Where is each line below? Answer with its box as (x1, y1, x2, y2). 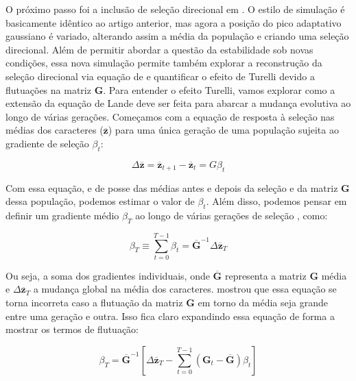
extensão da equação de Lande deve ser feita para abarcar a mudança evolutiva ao (5, 96, 351, 110)
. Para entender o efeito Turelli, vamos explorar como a (103, 82, 335, 97)
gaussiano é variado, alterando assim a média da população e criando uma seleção (5, 29, 349, 43)
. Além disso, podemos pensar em (206, 194, 347, 208)
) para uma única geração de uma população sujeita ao (108, 123, 339, 137)
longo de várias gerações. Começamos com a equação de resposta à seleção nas (5, 109, 335, 123)
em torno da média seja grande (198, 295, 328, 310)
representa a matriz (224, 268, 307, 282)
